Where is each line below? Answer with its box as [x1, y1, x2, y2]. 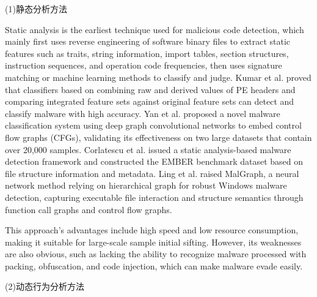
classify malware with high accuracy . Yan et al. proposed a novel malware [5, 107, 280, 119]
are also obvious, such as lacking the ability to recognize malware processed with [5, 247, 307, 260]
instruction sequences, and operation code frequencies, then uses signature [5, 59, 282, 72]
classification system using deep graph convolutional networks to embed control [5, 119, 302, 132]
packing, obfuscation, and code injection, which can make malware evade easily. [5, 259, 303, 272]
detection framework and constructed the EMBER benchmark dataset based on [5, 155, 304, 168]
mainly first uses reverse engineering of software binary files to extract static [5, 35, 291, 48]
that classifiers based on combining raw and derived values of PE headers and [5, 83, 296, 96]
